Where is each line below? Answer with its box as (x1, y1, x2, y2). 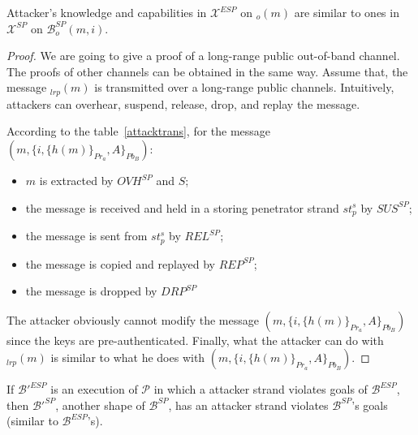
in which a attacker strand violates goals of (153, 381, 368, 398)
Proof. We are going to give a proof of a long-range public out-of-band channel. (6, 47, 400, 64)
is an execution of (50, 381, 138, 398)
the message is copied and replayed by (25, 255, 215, 272)
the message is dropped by (25, 282, 157, 299)
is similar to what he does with (50, 349, 205, 366)
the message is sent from (25, 227, 148, 244)
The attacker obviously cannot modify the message (6, 311, 259, 328)
